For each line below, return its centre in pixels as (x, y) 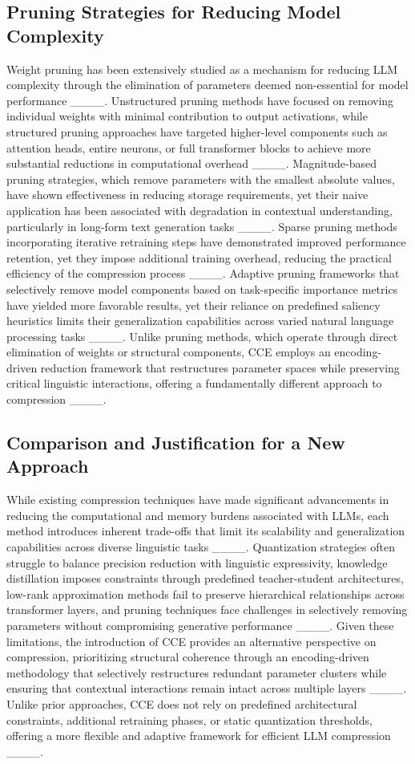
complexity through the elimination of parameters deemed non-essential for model (207, 85)
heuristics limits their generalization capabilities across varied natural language (200, 321)
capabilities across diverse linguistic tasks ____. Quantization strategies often (201, 547)
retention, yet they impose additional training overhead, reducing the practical (199, 257)
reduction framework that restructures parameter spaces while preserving (220, 367)
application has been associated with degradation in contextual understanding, (199, 210)
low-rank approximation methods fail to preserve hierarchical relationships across (205, 593)
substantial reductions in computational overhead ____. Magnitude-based (192, 163)
